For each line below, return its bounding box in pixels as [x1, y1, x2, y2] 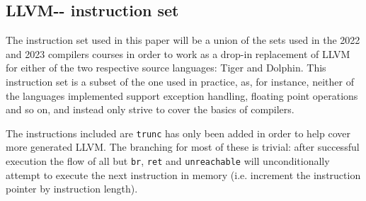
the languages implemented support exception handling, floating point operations [6, 88, 358, 103]
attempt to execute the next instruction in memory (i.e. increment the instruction [6, 167, 361, 182]
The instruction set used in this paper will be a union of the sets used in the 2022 [6, 33, 360, 47]
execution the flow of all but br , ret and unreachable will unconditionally [6, 154, 330, 168]
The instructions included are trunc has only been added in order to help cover [6, 125, 350, 140]
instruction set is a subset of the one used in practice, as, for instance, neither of [6, 74, 354, 88]
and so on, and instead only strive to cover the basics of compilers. [6, 102, 294, 117]
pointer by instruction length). [6, 181, 138, 196]
